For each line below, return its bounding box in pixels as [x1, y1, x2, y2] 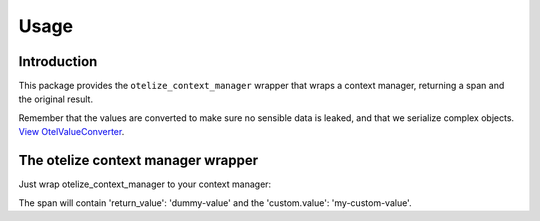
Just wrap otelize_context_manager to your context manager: [18, 178, 272, 190]
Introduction [18, 53, 98, 70]
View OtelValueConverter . [18, 126, 125, 138]
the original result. [18, 93, 94, 105]
